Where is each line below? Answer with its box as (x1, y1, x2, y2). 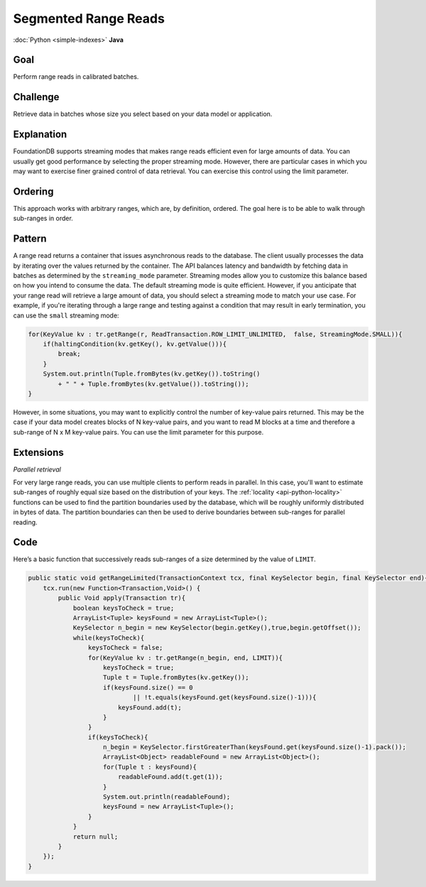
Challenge (13, 91, 60, 103)
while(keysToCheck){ (72, 633, 145, 642)
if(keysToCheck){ (87, 733, 148, 741)
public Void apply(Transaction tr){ (58, 594, 186, 602)
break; (58, 350, 81, 358)
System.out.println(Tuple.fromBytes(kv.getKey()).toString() (43, 370, 261, 378)
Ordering (13, 185, 54, 197)
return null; (72, 832, 119, 841)
